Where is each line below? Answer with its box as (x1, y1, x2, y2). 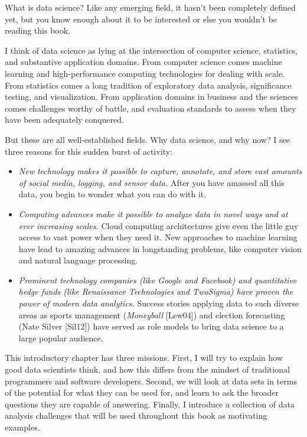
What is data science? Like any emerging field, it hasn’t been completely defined (5, 1, 296, 13)
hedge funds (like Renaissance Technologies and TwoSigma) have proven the (18, 285, 293, 298)
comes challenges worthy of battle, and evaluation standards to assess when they (5, 102, 296, 114)
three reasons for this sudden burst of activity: (5, 145, 173, 157)
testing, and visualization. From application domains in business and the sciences (5, 90, 298, 103)
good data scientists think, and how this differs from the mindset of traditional (5, 363, 290, 376)
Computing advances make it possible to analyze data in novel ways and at (18, 207, 288, 220)
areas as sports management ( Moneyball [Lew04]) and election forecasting (18, 308, 285, 321)
